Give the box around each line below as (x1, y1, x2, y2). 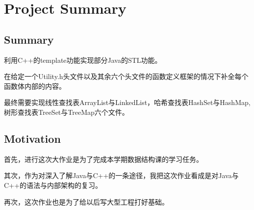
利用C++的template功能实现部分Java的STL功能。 (4, 54, 162, 65)
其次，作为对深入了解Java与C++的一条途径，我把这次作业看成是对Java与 (4, 170, 239, 181)
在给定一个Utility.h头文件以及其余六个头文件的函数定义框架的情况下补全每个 (4, 71, 249, 81)
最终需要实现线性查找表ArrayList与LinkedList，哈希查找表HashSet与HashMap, (4, 97, 251, 107)
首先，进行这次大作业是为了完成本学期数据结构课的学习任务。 (4, 154, 203, 164)
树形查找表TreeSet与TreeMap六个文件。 (4, 106, 129, 117)
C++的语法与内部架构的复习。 (4, 180, 102, 190)
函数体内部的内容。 (4, 80, 66, 91)
